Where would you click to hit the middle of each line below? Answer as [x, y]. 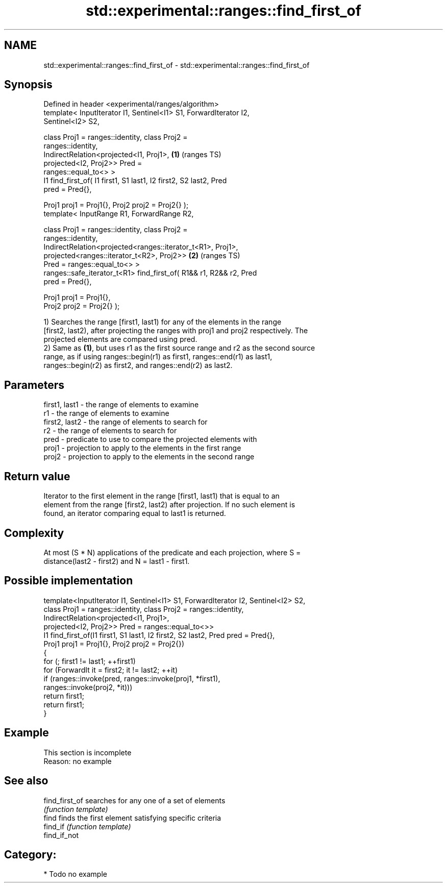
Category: [30, 854]
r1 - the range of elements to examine [106, 413]
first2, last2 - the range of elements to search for [126, 422]
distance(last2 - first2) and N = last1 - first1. [117, 561]
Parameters [34, 385]
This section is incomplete [88, 752]
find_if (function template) [87, 826]
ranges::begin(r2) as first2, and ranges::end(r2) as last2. [138, 365]
